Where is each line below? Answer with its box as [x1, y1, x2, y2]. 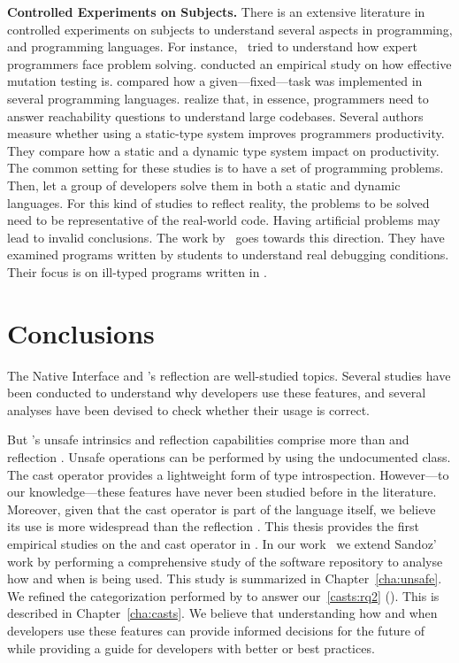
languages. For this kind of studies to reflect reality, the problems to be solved [7, 193, 430, 212]
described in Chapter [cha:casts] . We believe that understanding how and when [7, 604, 438, 622]
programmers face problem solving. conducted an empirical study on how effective [7, 54, 452, 73]
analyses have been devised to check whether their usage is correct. [7, 400, 370, 419]
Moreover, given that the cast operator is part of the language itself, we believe [7, 499, 436, 518]
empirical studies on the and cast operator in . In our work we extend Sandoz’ [7, 534, 437, 552]
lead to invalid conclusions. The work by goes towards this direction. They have [7, 227, 445, 246]
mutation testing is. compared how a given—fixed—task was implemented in [7, 72, 423, 90]
